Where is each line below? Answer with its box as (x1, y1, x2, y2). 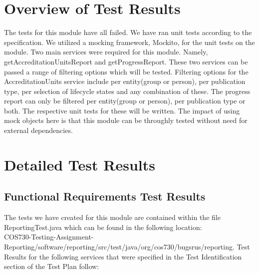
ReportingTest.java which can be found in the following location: (4, 221, 202, 232)
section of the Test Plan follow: (4, 261, 99, 271)
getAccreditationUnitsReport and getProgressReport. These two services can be (4, 56, 248, 66)
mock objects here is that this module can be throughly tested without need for (4, 115, 248, 125)
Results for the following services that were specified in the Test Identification (4, 251, 242, 261)
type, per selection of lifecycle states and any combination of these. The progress (4, 85, 251, 96)
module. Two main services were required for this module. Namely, (4, 46, 208, 57)
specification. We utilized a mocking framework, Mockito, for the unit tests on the (4, 36, 255, 47)
